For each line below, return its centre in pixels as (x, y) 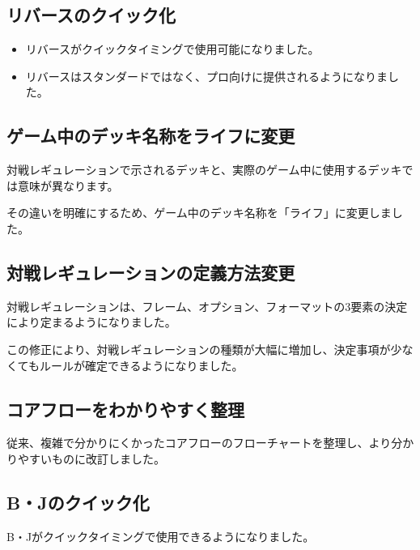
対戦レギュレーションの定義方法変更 (151, 272)
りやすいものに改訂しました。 (86, 458)
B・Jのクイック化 (78, 502)
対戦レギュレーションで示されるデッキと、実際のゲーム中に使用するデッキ (204, 170)
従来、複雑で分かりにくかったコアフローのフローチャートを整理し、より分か (210, 443)
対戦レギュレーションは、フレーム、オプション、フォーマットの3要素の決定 (207, 306)
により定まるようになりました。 (91, 322)
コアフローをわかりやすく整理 (125, 409)
